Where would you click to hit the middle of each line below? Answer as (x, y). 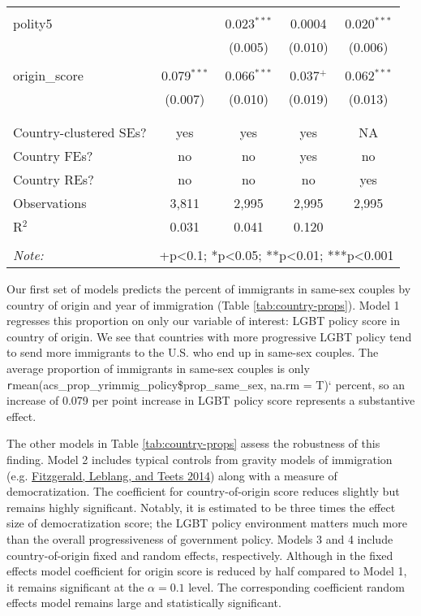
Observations (50, 203)
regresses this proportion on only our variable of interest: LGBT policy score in (204, 321)
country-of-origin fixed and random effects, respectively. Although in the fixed (200, 555)
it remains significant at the (75, 586)
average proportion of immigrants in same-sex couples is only (158, 368)
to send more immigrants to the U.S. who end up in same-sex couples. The (193, 352)
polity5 (33, 23)
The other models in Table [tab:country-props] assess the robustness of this (193, 443)
